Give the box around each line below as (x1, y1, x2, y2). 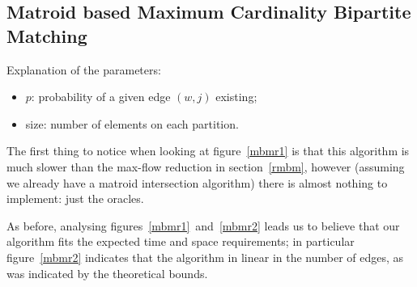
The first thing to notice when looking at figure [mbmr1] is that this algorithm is (6, 142, 410, 159)
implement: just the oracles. (6, 190, 144, 207)
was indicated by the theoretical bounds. (6, 264, 208, 281)
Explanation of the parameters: (6, 61, 161, 78)
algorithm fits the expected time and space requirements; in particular (6, 233, 355, 250)
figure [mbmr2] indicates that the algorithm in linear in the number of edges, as (6, 248, 404, 265)
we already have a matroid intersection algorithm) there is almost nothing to (6, 174, 388, 191)
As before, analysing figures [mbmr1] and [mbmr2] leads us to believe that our (6, 217, 400, 234)
